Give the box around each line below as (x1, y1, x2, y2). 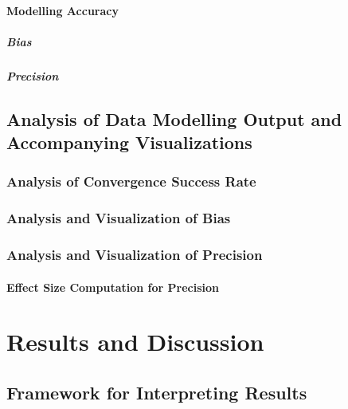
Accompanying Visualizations (6, 130, 252, 155)
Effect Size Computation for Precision (6, 278, 220, 295)
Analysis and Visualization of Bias (6, 208, 231, 228)
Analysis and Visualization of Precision (6, 245, 263, 265)
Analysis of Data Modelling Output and (6, 106, 342, 131)
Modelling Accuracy (6, 2, 119, 18)
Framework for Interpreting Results (6, 380, 307, 404)
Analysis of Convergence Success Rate (6, 171, 256, 191)
